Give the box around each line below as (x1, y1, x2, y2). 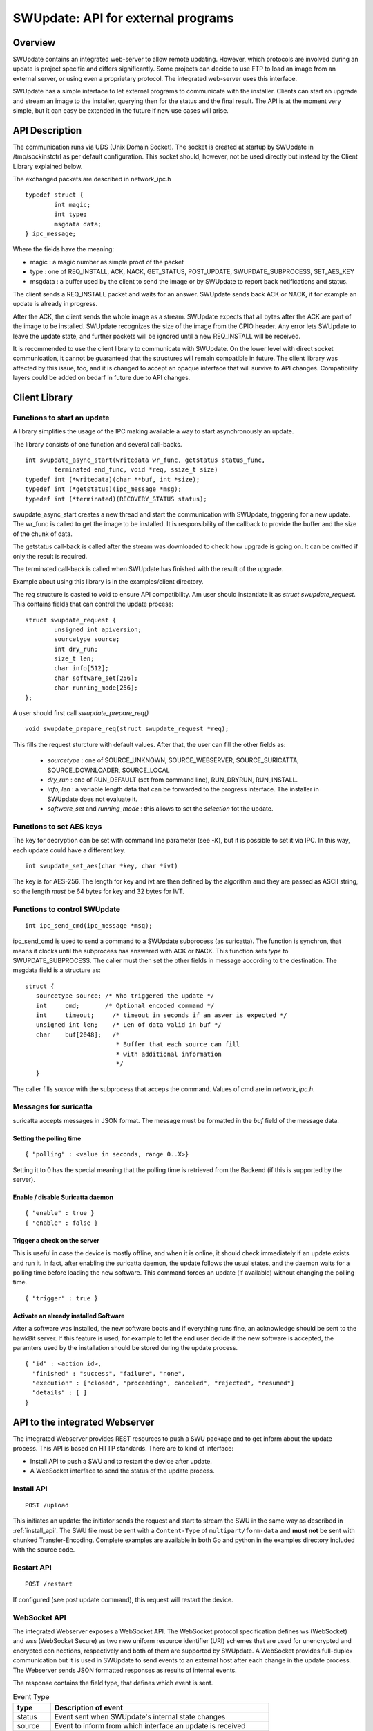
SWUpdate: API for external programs (12, 10, 235, 26)
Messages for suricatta (12, 1102, 93, 1111)
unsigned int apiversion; (54, 625, 142, 634)
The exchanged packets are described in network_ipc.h (12, 175, 172, 183)
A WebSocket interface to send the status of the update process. (30, 1467, 215, 1475)
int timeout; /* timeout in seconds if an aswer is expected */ (35, 1011, 287, 1019)
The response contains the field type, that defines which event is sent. (12, 1678, 213, 1687)
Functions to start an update (12, 413, 110, 422)
